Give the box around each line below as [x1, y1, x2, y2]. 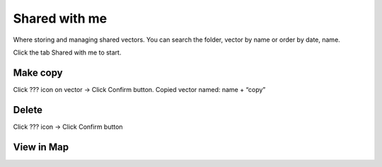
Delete [13, 103, 42, 116]
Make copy [13, 67, 63, 79]
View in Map [13, 141, 69, 153]
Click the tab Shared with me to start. [13, 48, 122, 57]
